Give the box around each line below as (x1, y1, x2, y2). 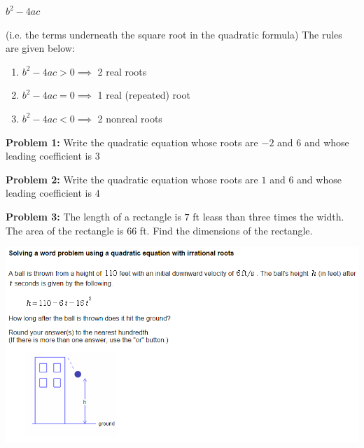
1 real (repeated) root (97, 87, 190, 102)
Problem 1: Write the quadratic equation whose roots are (6, 134, 258, 149)
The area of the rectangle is (6, 223, 124, 237)
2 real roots (97, 64, 147, 78)
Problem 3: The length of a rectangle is (6, 209, 181, 223)
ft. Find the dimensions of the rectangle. (139, 223, 313, 237)
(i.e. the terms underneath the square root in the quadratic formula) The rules (6, 27, 342, 41)
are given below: (6, 41, 75, 55)
